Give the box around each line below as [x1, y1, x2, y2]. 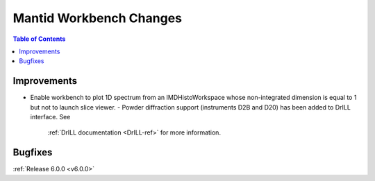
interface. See [30, 113, 71, 121]
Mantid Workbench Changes [12, 10, 182, 26]
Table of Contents [12, 35, 66, 43]
